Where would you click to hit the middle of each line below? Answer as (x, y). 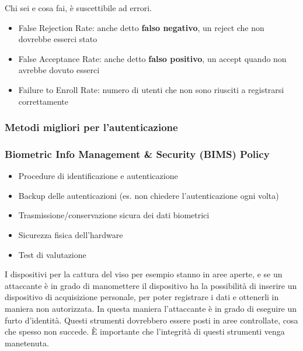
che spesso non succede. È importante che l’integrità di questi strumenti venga (145, 331)
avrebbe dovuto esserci (59, 70)
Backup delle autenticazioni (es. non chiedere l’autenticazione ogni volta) (149, 195)
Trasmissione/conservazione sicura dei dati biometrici (114, 215)
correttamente (43, 101)
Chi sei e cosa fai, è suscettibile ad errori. (78, 8)
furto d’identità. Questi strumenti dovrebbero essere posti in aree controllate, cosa (151, 320)
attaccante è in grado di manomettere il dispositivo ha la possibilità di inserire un (151, 285)
